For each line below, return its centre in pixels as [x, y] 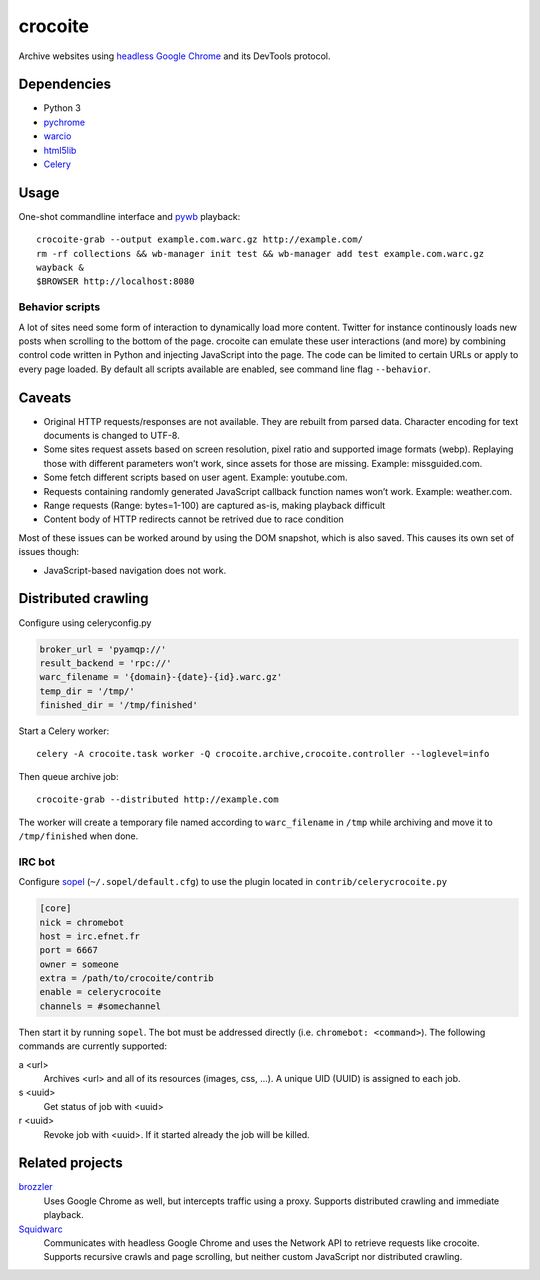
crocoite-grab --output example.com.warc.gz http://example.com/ [200, 239]
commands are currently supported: [92, 1046]
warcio [57, 136]
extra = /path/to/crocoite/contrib [126, 978]
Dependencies [65, 84]
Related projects [71, 1163]
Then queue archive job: [68, 776]
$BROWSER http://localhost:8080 [115, 281]
